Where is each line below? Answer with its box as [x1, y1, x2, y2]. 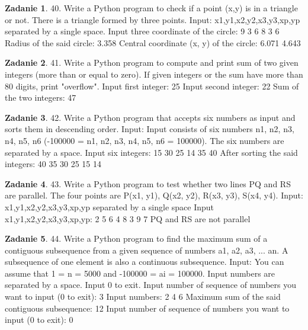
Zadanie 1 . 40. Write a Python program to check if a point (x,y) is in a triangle [5, 2, 298, 14]
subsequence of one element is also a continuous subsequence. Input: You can [5, 255, 284, 268]
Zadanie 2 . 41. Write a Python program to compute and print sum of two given [5, 56, 299, 69]
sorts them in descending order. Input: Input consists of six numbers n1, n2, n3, [5, 123, 294, 135]
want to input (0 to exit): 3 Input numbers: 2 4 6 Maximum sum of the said [5, 290, 281, 303]
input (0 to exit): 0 [5, 313, 73, 326]
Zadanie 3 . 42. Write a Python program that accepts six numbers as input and [5, 111, 296, 123]
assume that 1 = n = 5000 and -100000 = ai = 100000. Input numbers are [5, 267, 275, 279]
